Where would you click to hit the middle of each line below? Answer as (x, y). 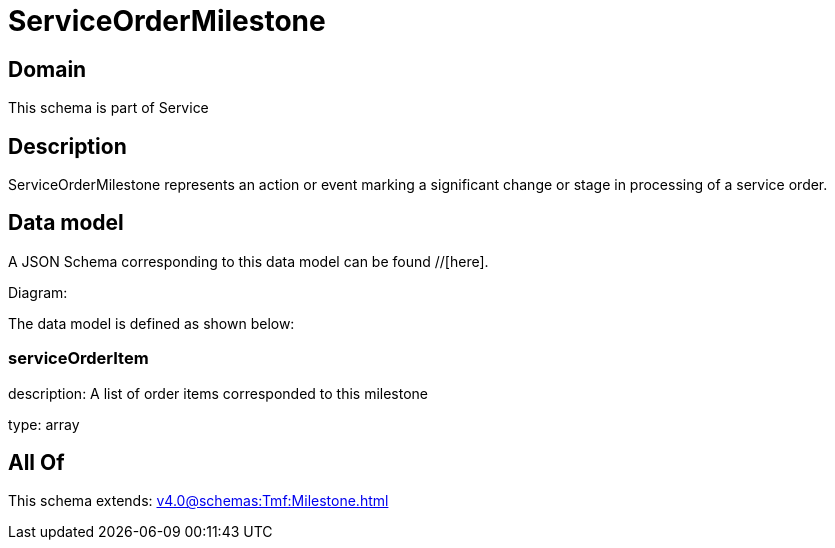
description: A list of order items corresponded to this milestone (218, 393)
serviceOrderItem (78, 358)
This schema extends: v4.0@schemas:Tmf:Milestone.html (198, 501)
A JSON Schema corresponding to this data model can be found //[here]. (248, 261)
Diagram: (38, 292)
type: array (44, 424)
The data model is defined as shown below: (151, 323)
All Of (36, 463)
